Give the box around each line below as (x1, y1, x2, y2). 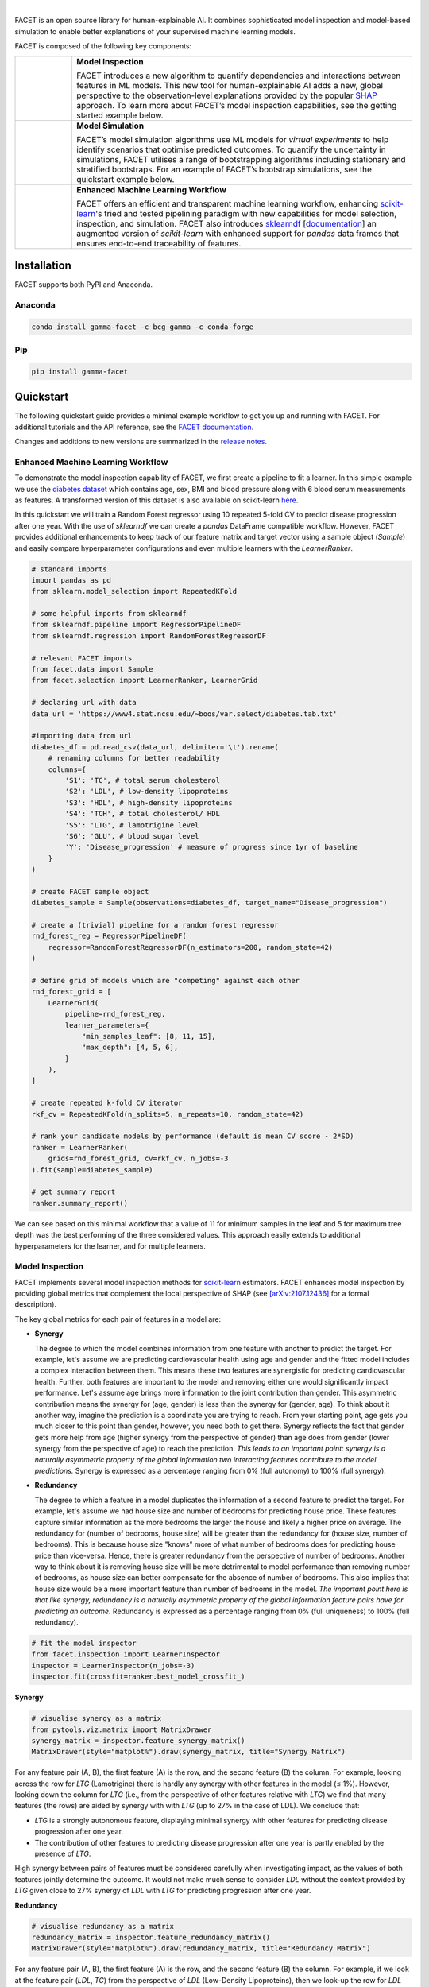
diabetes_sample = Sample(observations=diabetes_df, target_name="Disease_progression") (31, 898, 388, 908)
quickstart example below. (76, 173, 175, 184)
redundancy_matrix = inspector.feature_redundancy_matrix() (31, 1932, 271, 1942)
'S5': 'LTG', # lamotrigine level (64, 820, 199, 830)
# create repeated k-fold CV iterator (31, 1098, 183, 1108)
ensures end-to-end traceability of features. (76, 238, 242, 249)
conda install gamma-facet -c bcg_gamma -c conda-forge (31, 322, 254, 331)
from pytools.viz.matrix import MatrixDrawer (31, 1725, 212, 1734)
